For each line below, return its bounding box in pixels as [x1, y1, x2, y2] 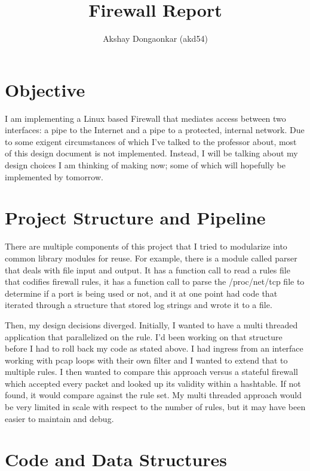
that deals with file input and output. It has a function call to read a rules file [5, 263, 290, 276]
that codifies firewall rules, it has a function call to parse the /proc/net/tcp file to [5, 275, 305, 288]
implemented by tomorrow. [5, 170, 103, 183]
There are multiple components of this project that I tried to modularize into [5, 240, 287, 253]
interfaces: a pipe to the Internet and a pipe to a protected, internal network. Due [5, 124, 305, 136]
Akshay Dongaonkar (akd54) [103, 32, 208, 45]
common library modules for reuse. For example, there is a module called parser [5, 251, 297, 264]
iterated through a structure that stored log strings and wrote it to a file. [5, 298, 272, 311]
